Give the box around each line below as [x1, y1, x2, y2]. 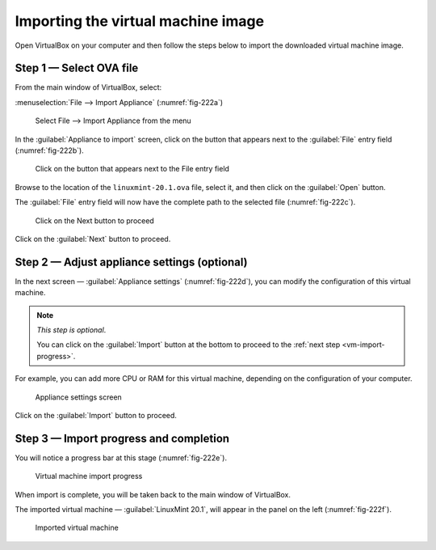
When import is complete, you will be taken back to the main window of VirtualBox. [15, 489, 291, 499]
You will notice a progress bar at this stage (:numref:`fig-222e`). [15, 453, 228, 463]
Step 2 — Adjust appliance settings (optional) [15, 255, 248, 269]
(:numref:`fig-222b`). [15, 146, 84, 155]
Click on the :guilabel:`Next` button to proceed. [15, 234, 171, 243]
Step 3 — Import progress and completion [15, 431, 230, 445]
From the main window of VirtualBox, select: [15, 82, 162, 92]
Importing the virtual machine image [15, 12, 265, 30]
